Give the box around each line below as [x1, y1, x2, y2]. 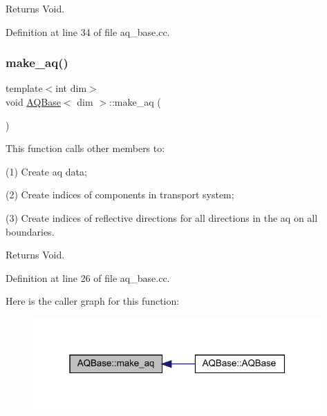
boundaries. [6, 224, 55, 238]
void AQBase [6, 95, 61, 108]
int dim [55, 81, 87, 95]
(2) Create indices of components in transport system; [6, 187, 234, 202]
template [6, 81, 43, 95]
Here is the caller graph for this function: [6, 294, 180, 308]
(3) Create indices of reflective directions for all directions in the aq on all [6, 210, 318, 225]
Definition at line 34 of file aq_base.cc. [6, 24, 170, 39]
